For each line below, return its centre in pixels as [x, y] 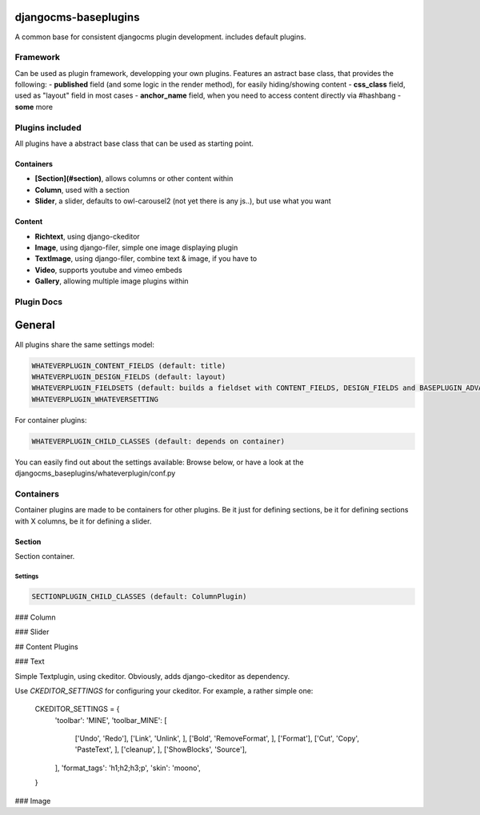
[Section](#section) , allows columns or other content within [134, 179]
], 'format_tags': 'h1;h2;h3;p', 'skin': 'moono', [128, 768]
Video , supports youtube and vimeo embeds [109, 270]
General [35, 325]
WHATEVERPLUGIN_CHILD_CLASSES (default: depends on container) [158, 441]
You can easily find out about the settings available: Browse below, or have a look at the [159, 462]
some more [34, 106]
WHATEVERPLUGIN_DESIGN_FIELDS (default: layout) [129, 377]
